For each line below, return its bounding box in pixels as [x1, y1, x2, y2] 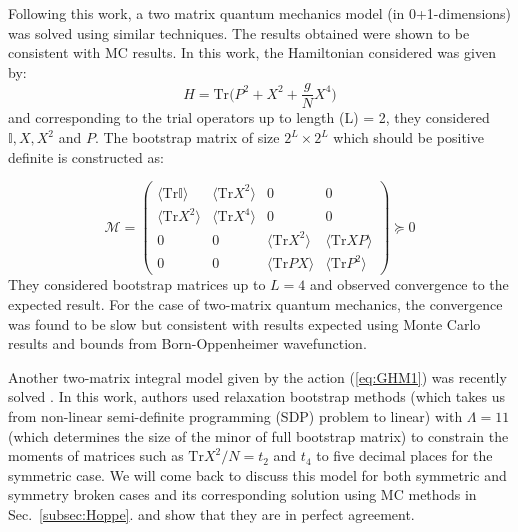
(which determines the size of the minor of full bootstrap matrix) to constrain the [8, 425, 509, 446]
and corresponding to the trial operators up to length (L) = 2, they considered [8, 107, 490, 128]
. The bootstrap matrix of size [94, 127, 280, 148]
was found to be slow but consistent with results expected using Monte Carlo [8, 313, 481, 334]
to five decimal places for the [316, 445, 493, 466]
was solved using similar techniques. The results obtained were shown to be [8, 22, 470, 43]
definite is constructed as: [8, 146, 164, 167]
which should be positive [333, 127, 484, 148]
